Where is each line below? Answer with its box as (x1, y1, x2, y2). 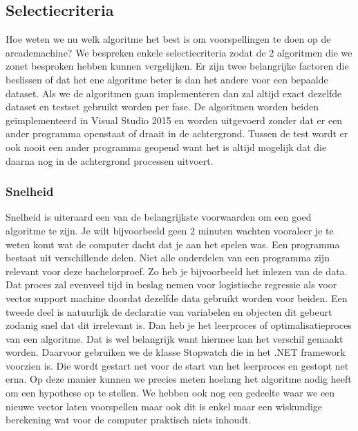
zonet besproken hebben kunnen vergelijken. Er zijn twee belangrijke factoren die (6, 59, 349, 73)
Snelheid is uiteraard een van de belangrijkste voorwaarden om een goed (6, 210, 312, 224)
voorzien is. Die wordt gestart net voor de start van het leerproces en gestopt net (6, 358, 349, 372)
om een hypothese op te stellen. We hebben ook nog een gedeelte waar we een (6, 385, 335, 400)
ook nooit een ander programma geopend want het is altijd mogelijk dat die (6, 139, 327, 154)
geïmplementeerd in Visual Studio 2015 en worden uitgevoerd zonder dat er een (6, 112, 343, 127)
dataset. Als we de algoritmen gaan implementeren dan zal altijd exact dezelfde (6, 86, 342, 100)
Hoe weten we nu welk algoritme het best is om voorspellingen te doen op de (6, 32, 331, 46)
